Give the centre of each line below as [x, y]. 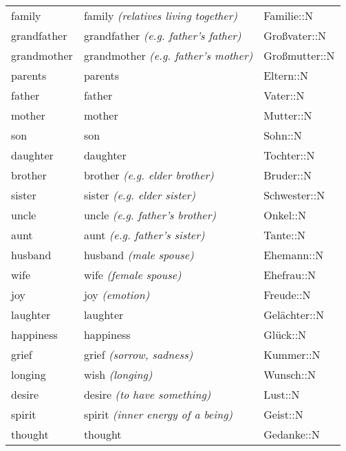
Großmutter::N [299, 55]
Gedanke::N [292, 434]
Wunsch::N [290, 374]
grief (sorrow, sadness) [138, 354]
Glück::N [285, 334]
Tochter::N [289, 155]
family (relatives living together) [161, 15]
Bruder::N [288, 175]
